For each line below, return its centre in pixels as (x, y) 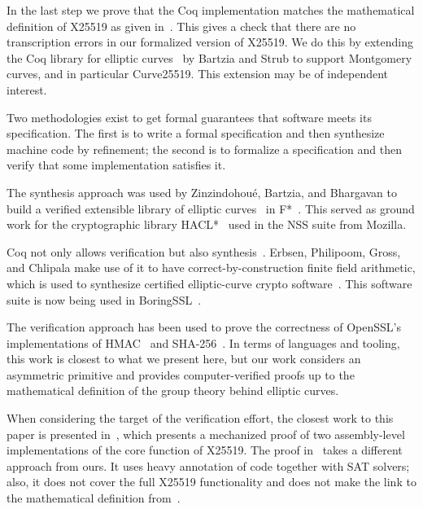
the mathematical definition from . (94, 498)
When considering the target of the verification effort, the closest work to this (200, 418)
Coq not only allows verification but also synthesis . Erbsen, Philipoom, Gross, (204, 251)
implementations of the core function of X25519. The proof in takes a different (205, 450)
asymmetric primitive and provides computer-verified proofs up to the (181, 374)
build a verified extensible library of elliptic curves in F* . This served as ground (211, 208)
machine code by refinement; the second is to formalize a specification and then (204, 149)
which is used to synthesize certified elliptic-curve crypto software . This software (209, 283)
